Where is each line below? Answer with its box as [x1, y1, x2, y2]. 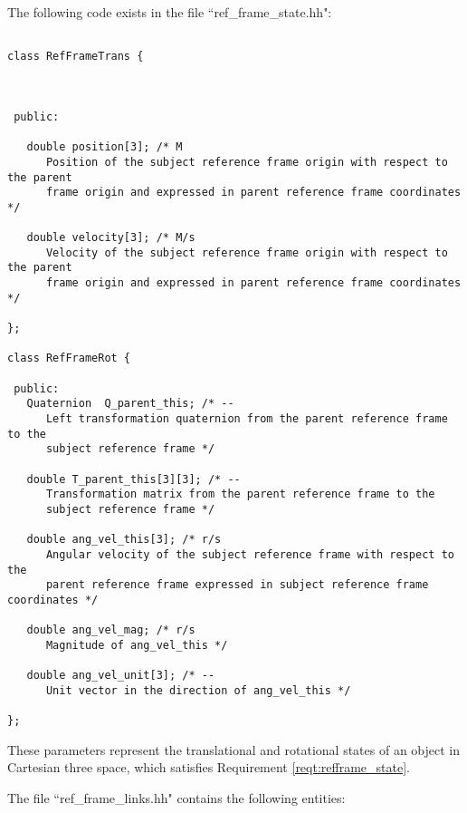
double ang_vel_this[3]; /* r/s [26, 533, 222, 547]
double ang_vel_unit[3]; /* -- [26, 669, 215, 682]
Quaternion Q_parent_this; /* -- [26, 397, 234, 411]
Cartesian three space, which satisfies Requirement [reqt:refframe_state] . [7, 758, 410, 777]
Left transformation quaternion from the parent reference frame [45, 412, 448, 425]
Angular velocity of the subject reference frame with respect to [45, 547, 454, 561]
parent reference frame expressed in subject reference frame [45, 578, 429, 592]
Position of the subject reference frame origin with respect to [45, 155, 448, 169]
